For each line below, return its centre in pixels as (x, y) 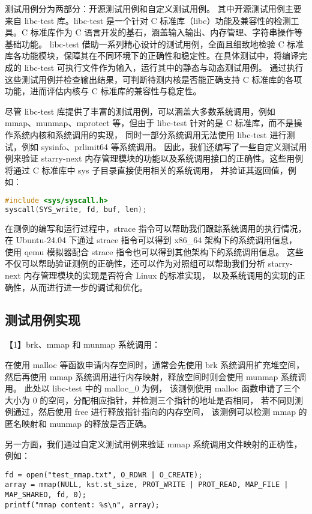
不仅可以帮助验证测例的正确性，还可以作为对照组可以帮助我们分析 (135, 263)
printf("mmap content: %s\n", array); (82, 505)
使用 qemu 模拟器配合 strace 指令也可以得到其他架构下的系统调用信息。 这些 (154, 251)
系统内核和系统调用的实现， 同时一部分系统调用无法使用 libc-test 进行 (150, 134)
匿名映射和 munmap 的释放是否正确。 (78, 423)
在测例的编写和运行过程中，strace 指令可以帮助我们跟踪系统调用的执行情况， (156, 228)
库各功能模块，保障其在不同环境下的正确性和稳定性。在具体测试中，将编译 (152, 56)
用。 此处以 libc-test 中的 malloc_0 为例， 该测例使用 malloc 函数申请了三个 (153, 388)
